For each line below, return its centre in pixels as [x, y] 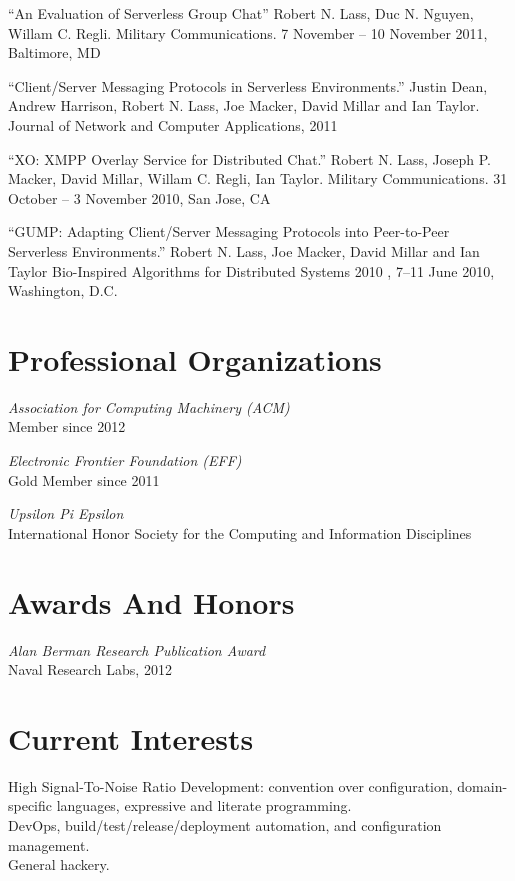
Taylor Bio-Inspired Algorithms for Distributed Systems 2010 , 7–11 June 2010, [251, 270]
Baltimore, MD [54, 52]
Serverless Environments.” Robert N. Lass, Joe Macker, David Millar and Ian [244, 250]
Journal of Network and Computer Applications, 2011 [173, 124]
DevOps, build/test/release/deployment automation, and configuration [225, 825]
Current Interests [131, 737]
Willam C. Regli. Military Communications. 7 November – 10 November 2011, [248, 32]
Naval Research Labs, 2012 [90, 669]
